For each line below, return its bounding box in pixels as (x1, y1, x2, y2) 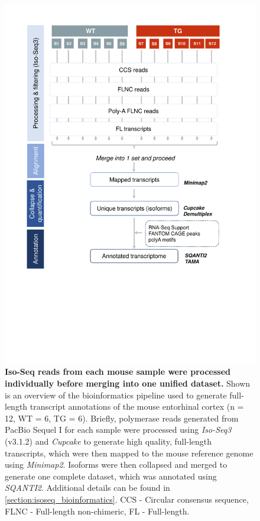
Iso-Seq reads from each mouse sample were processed (5, 365, 230, 378)
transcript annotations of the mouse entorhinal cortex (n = (30, 400, 244, 413)
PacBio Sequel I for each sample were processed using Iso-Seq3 (5, 423, 232, 436)
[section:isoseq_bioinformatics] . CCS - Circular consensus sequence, (5, 493, 249, 505)
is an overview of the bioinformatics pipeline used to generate (5, 388, 227, 401)
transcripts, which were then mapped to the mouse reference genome (5, 446, 253, 459)
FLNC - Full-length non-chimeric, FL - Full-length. (5, 504, 190, 517)
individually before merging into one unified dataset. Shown (5, 377, 251, 389)
